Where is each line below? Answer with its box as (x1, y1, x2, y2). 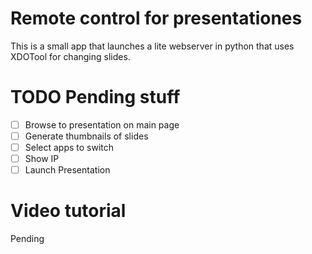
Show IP (24, 153, 60, 165)
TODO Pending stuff (10, 86, 181, 109)
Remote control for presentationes (10, 7, 303, 30)
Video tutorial (10, 200, 127, 222)
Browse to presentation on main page (24, 118, 180, 131)
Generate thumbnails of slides (24, 130, 149, 142)
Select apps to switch (24, 142, 115, 153)
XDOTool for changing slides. (10, 50, 131, 62)
